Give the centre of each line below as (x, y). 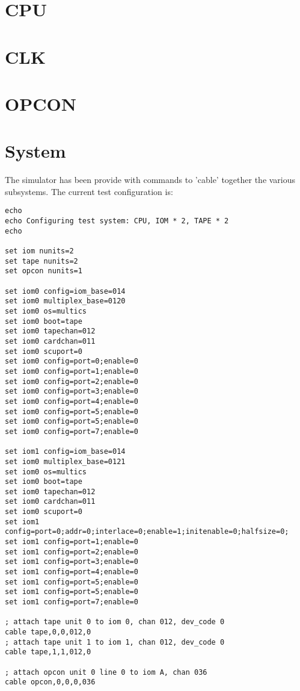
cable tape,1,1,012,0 (48, 652)
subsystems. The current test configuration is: (89, 191)
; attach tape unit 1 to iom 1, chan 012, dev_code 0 (115, 642)
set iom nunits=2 (39, 251)
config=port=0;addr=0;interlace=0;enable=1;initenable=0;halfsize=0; (147, 532)
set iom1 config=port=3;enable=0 (72, 562)
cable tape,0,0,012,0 (48, 632)
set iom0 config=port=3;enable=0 (72, 392)
